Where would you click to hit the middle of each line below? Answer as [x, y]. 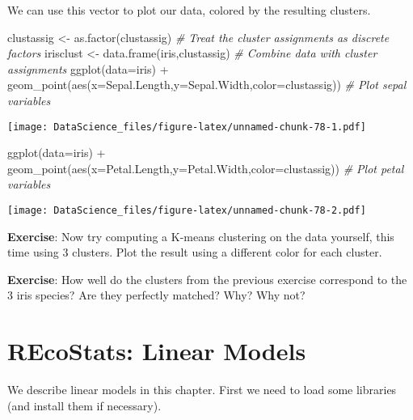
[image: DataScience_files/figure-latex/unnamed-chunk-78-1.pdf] [187, 127]
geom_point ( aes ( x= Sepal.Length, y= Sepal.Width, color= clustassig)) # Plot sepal [207, 85]
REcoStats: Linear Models [157, 351]
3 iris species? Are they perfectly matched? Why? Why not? [156, 295]
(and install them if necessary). [84, 405]
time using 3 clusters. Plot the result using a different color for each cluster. [195, 252]
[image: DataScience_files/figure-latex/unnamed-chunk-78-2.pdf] [187, 210]
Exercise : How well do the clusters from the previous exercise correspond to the [207, 279]
